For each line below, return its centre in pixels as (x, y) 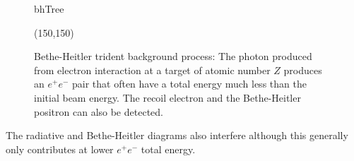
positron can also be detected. (99, 111)
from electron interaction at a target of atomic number (152, 70)
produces (303, 70)
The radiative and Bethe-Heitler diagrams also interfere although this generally (177, 135)
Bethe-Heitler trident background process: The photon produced (173, 56)
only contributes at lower (60, 149)
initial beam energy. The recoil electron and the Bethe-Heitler (167, 97)
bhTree (49, 8)
